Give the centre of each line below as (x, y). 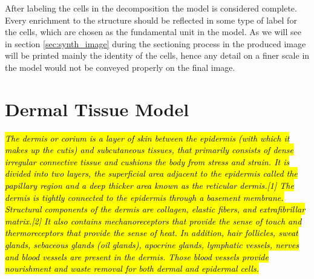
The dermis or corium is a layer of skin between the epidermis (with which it (147, 138)
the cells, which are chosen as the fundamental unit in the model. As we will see (153, 32)
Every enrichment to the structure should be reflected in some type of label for (151, 20)
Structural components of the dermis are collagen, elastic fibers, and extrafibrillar (155, 209)
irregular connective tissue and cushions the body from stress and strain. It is (147, 161)
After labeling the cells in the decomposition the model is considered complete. (151, 8)
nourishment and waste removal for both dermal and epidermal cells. (132, 268)
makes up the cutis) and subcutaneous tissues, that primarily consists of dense (149, 150)
